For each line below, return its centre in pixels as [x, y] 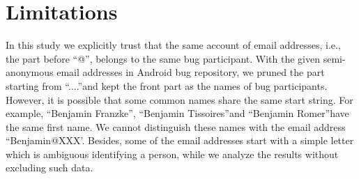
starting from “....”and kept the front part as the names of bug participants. [167, 85]
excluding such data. [49, 168]
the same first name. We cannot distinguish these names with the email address [176, 126]
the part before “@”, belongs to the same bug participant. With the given [163, 58]
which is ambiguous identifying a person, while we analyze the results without [172, 154]
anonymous [30, 72]
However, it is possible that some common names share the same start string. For [179, 99]
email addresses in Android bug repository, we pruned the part [191, 72]
